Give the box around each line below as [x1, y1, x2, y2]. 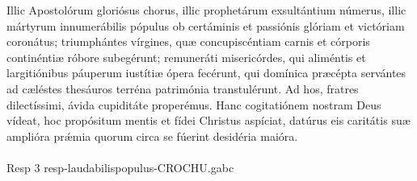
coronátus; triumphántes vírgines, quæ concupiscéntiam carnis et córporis [6, 33, 370, 50]
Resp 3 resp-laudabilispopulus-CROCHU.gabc [6, 158, 234, 175]
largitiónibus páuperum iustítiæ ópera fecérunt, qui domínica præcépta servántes [6, 64, 406, 81]
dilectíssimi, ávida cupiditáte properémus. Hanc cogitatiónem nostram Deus [6, 96, 381, 113]
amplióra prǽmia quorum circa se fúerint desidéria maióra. [6, 127, 298, 144]
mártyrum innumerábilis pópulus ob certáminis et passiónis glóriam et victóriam [6, 17, 405, 34]
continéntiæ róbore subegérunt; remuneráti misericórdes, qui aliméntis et [6, 48, 366, 65]
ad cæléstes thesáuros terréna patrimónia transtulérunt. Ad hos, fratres [6, 80, 359, 97]
